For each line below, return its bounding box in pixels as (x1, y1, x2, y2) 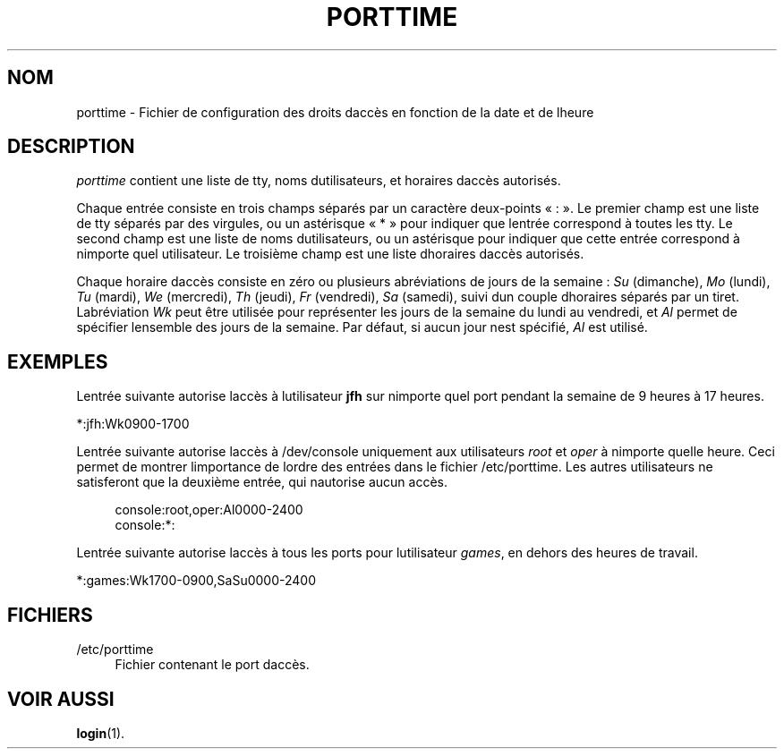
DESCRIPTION (7, 135, 135, 158)
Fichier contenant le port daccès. (115, 657, 310, 673)
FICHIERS (7, 603, 93, 626)
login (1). (76, 725, 125, 741)
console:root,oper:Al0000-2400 (115, 502, 303, 518)
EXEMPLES (7, 350, 108, 373)
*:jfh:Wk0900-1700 (76, 416, 190, 432)
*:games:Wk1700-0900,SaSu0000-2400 (76, 573, 316, 589)
